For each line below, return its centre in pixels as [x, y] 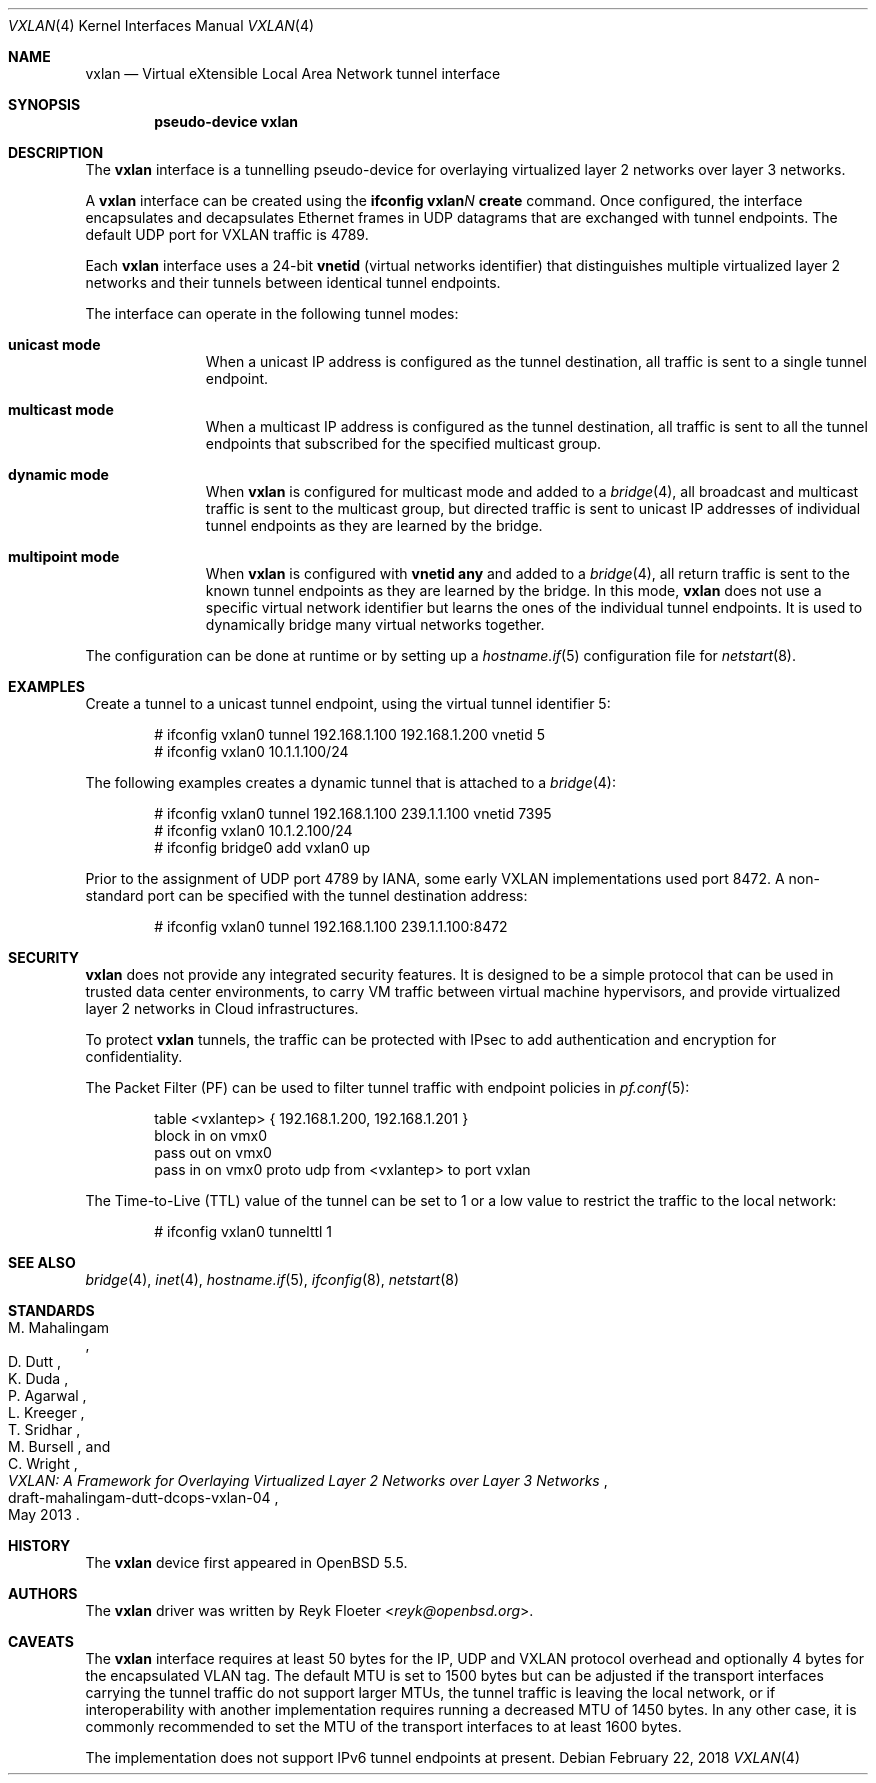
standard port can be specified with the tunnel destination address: [306, 895]
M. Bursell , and [59, 1446]
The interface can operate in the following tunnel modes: [272, 313]
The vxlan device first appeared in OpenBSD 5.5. [246, 1562]
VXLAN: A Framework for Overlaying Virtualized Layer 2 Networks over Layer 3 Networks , [308, 1480]
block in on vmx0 [210, 1135]
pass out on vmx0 [213, 1152]
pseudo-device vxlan [226, 121]
